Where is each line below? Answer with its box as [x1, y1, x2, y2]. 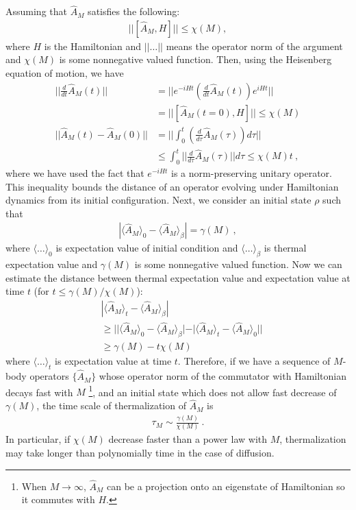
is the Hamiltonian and [44, 38, 142, 53]
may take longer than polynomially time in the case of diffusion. [5, 446, 275, 460]
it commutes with [21, 492, 95, 507]
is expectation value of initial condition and [55, 241, 238, 255]
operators [29, 369, 69, 383]
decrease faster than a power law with [108, 432, 268, 446]
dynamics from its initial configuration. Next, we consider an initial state [5, 193, 311, 207]
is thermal [264, 241, 307, 255]
